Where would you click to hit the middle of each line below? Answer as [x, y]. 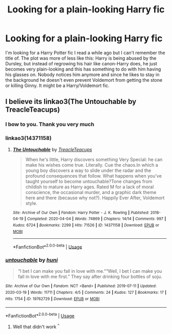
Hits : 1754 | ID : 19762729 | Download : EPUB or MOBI [52, 299]
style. [31, 203]
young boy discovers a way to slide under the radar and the [88, 170]
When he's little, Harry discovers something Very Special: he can [94, 159]
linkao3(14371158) [29, 138]
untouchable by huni [31, 260]
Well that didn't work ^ [36, 326]
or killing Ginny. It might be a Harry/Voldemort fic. [58, 85]
